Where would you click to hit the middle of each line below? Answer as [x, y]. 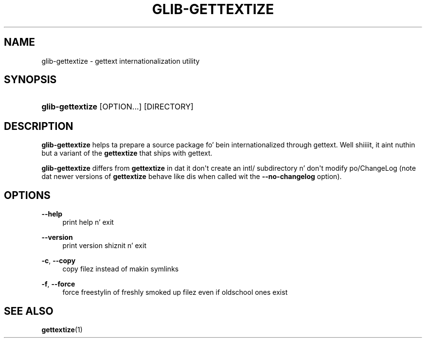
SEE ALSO [29, 311]
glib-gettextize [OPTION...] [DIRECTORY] [117, 107]
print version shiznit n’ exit [104, 246]
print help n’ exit [88, 222]
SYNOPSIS [30, 80]
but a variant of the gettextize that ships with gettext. [127, 153]
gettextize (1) [62, 329]
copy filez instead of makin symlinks [121, 269]
